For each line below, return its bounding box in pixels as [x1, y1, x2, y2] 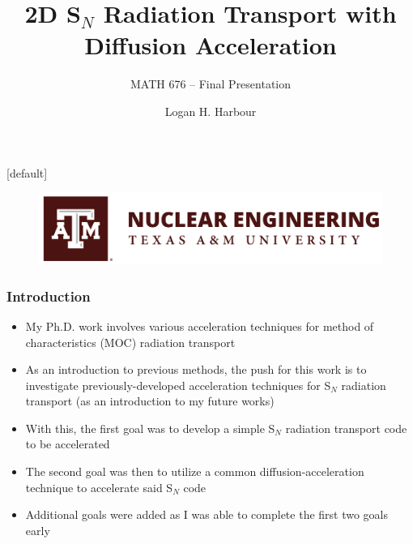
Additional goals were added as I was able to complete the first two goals [25, 506, 389, 523]
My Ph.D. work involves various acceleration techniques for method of [25, 317, 374, 334]
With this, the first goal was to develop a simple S [25, 419, 275, 436]
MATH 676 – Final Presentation [130, 75, 292, 92]
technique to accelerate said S [25, 478, 173, 495]
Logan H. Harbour [164, 102, 257, 119]
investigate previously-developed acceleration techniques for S [25, 376, 331, 393]
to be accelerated [25, 435, 110, 452]
